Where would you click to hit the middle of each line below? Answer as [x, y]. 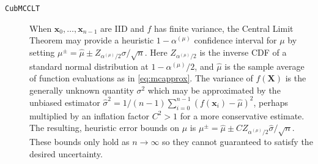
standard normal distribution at [89, 66]
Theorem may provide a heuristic [92, 40]
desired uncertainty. [66, 153]
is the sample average [264, 66]
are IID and [122, 28]
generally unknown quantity [82, 90]
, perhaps [271, 102]
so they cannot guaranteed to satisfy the [238, 142]
